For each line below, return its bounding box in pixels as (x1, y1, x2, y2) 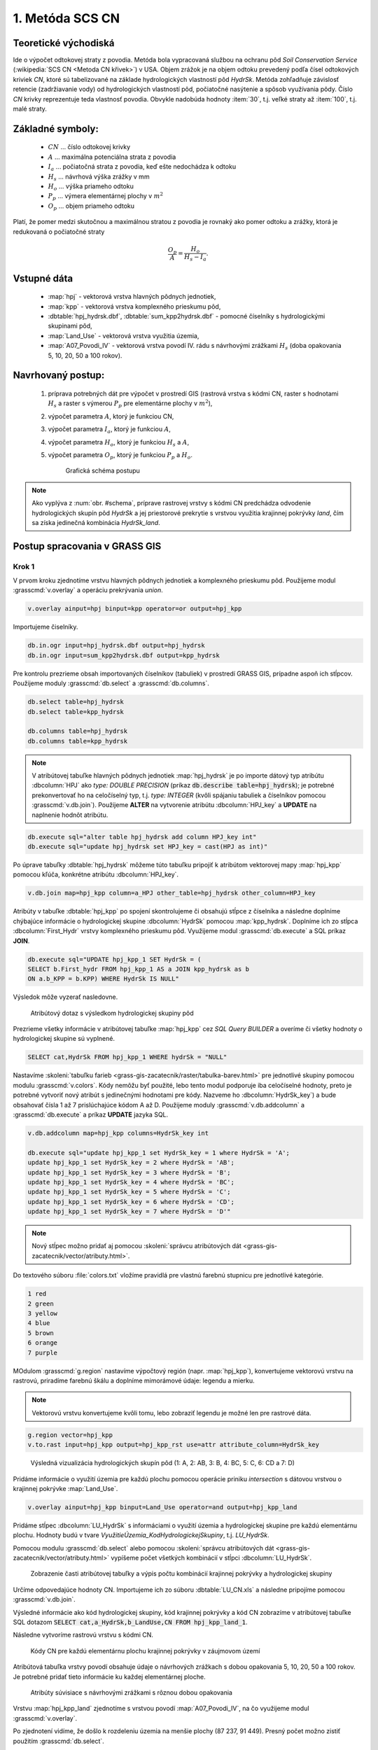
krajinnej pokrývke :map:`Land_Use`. (13, 1484, 118, 1492)
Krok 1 (13, 561, 35, 571)
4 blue (27, 1319, 50, 1327)
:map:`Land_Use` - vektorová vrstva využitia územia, (48, 331, 199, 339)
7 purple (27, 1348, 58, 1357)
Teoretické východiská (13, 37, 115, 49)
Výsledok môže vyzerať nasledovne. (13, 993, 118, 1001)
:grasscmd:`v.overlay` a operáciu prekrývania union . (13, 586, 164, 594)
